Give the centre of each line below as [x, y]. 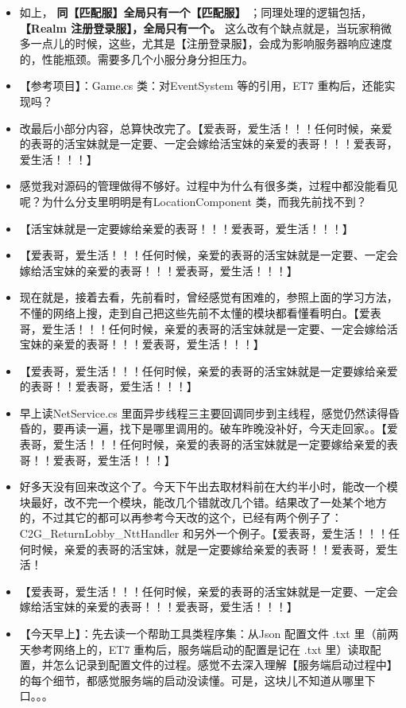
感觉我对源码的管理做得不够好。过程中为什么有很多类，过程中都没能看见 [209, 186]
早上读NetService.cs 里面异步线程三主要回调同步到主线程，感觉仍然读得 [204, 412]
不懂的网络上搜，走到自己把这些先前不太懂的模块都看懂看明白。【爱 [195, 312]
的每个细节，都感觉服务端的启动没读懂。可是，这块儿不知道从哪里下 [197, 680]
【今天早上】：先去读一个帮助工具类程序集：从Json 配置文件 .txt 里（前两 [209, 633]
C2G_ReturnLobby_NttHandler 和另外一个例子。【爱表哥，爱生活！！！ [204, 533]
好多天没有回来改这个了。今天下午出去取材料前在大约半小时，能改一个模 [209, 486]
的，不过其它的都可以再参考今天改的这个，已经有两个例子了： [181, 517]
